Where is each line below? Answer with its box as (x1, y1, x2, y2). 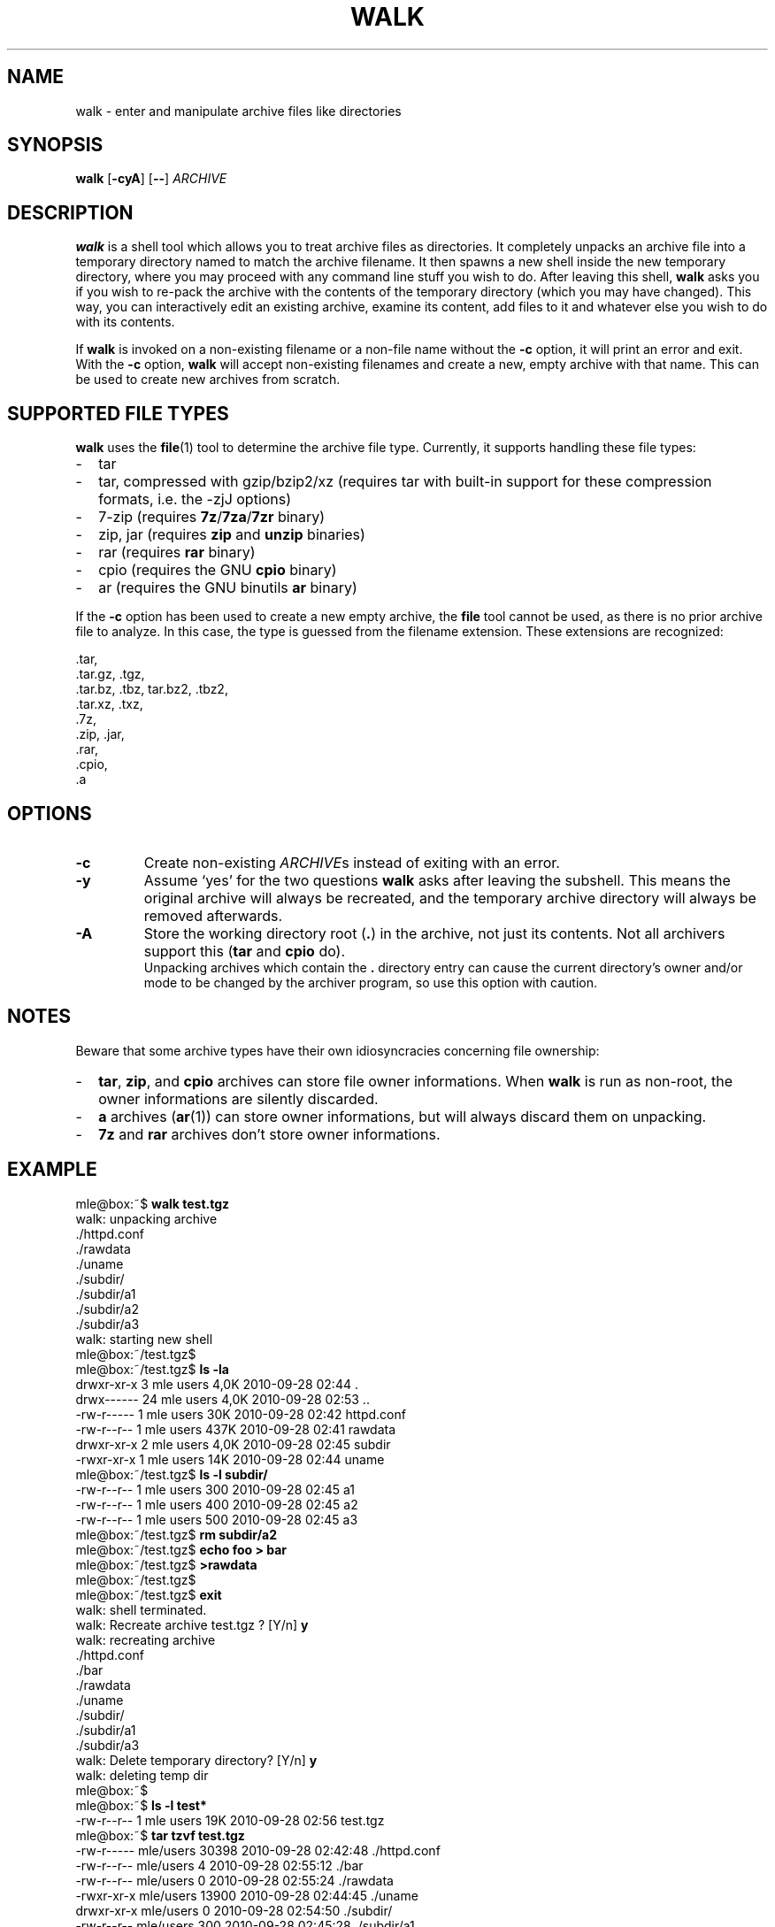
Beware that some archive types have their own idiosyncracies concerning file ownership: (75, 1042, 600, 1058)
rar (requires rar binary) (98, 543, 256, 562)
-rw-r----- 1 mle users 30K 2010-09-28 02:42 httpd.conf (75, 1406, 406, 1422)
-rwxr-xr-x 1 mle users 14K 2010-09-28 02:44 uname (75, 1451, 385, 1467)
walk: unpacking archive (75, 1210, 218, 1226)
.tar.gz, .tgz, (75, 666, 145, 682)
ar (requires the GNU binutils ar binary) (98, 579, 357, 597)
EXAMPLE (7, 1158, 97, 1181)
